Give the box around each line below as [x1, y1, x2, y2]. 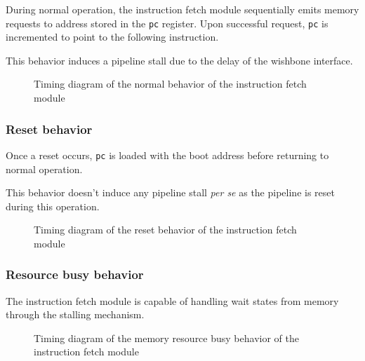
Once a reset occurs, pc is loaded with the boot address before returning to [6, 147, 329, 162]
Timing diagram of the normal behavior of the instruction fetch [34, 76, 307, 91]
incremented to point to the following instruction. [6, 29, 219, 44]
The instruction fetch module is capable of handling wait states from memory [6, 293, 339, 308]
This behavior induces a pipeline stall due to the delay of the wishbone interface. [6, 53, 353, 67]
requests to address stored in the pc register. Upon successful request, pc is [6, 15, 328, 30]
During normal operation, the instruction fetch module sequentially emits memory [6, 2, 359, 16]
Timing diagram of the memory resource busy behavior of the [34, 330, 299, 345]
